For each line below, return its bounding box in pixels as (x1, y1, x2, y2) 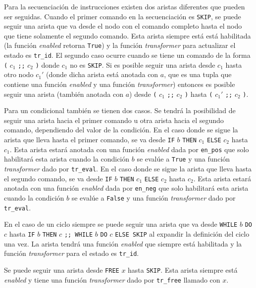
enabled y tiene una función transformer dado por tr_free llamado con (4, 274, 220, 285)
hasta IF (9, 228, 35, 239)
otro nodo (4, 69, 34, 80)
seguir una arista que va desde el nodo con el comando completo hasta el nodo (4, 21, 242, 31)
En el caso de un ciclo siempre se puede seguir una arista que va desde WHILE (4, 219, 238, 229)
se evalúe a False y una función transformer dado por (71, 192, 236, 203)
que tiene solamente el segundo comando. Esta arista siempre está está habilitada (4, 30, 251, 41)
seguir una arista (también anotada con (4, 88, 123, 99)
